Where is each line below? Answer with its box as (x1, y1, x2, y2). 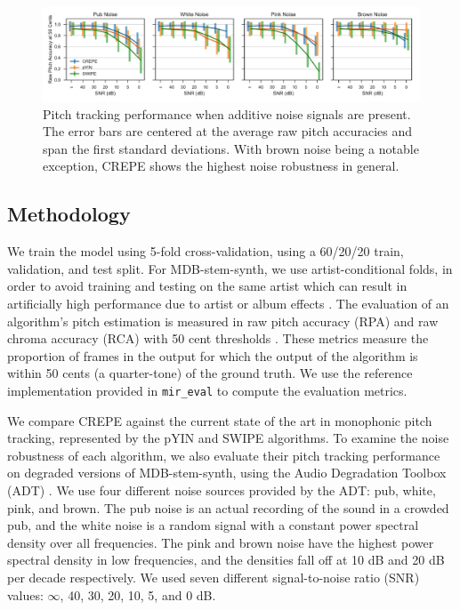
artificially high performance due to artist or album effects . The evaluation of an (7, 293, 449, 312)
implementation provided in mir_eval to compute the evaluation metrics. (7, 381, 408, 399)
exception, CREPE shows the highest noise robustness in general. (43, 157, 399, 175)
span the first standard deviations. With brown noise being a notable (43, 139, 419, 157)
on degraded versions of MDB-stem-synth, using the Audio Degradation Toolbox (7, 463, 447, 482)
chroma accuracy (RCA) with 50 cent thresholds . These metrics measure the (7, 329, 429, 348)
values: (7, 585, 44, 604)
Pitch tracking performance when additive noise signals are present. (43, 104, 411, 123)
